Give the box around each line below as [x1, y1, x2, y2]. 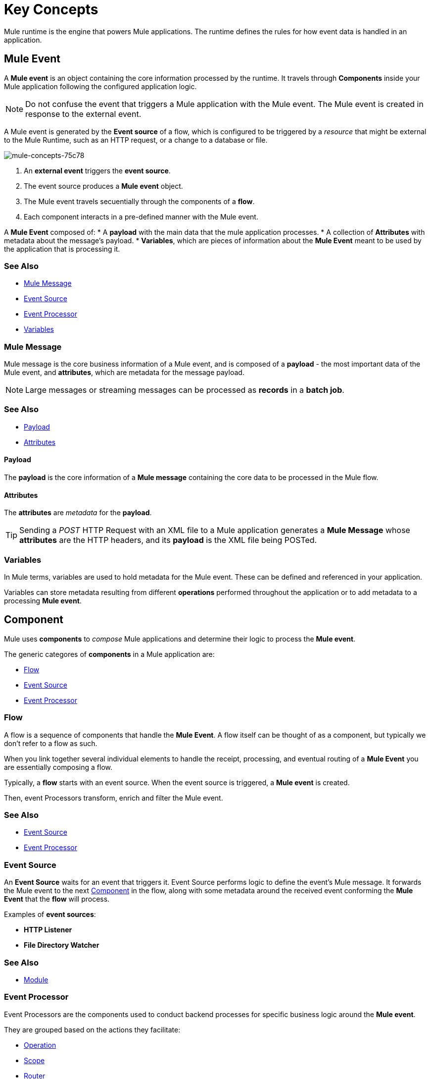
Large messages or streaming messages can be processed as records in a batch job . [25, 385, 344, 395]
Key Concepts [4, 1, 98, 18]
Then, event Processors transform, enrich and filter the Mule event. [4, 793, 223, 802]
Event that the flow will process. [4, 895, 110, 904]
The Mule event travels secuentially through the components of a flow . [24, 197, 255, 206]
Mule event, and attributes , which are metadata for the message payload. [4, 368, 244, 377]
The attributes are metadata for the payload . [4, 508, 152, 517]
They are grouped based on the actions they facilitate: [4, 1025, 181, 1034]
